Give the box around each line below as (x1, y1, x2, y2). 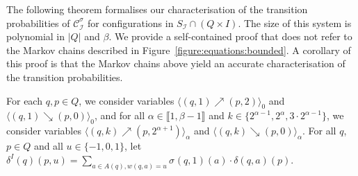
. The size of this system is (238, 15, 352, 30)
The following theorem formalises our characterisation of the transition (6, 2, 308, 16)
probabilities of (6, 15, 70, 30)
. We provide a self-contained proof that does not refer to (108, 29, 352, 44)
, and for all (95, 108, 145, 123)
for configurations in (87, 15, 174, 30)
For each (6, 93, 42, 107)
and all (33, 139, 63, 153)
